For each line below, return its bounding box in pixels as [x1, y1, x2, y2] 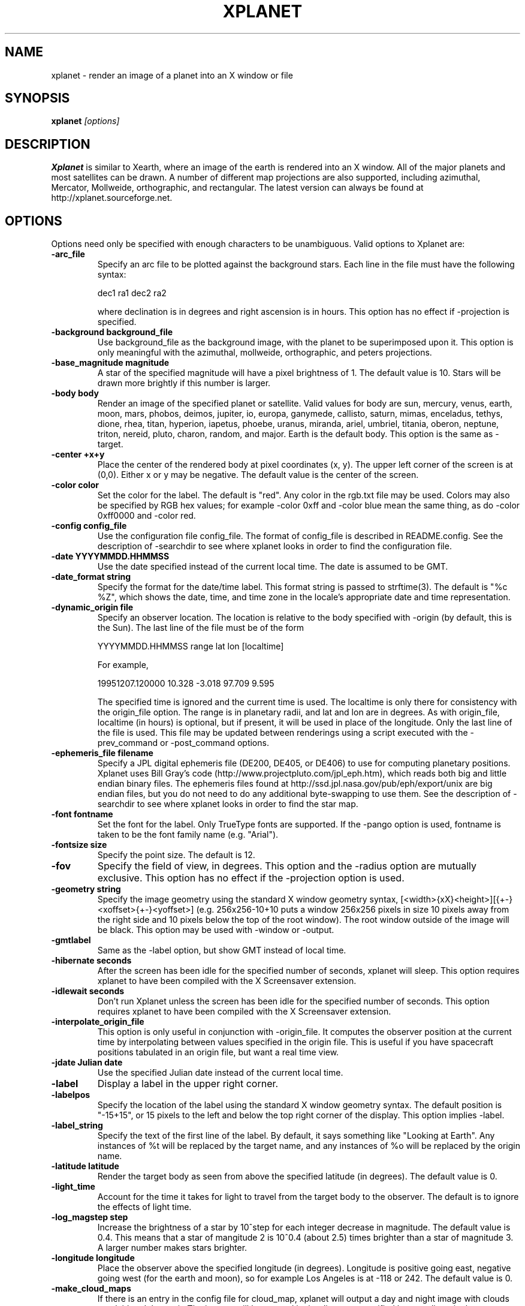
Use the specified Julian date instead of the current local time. [97, 1067, 343, 1078]
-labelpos [51, 1090, 90, 1100]
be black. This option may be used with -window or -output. [97, 925, 334, 935]
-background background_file [51, 327, 173, 338]
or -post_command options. [160, 738, 269, 748]
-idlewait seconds [51, 986, 125, 997]
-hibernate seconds [51, 955, 132, 966]
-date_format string [51, 571, 131, 582]
